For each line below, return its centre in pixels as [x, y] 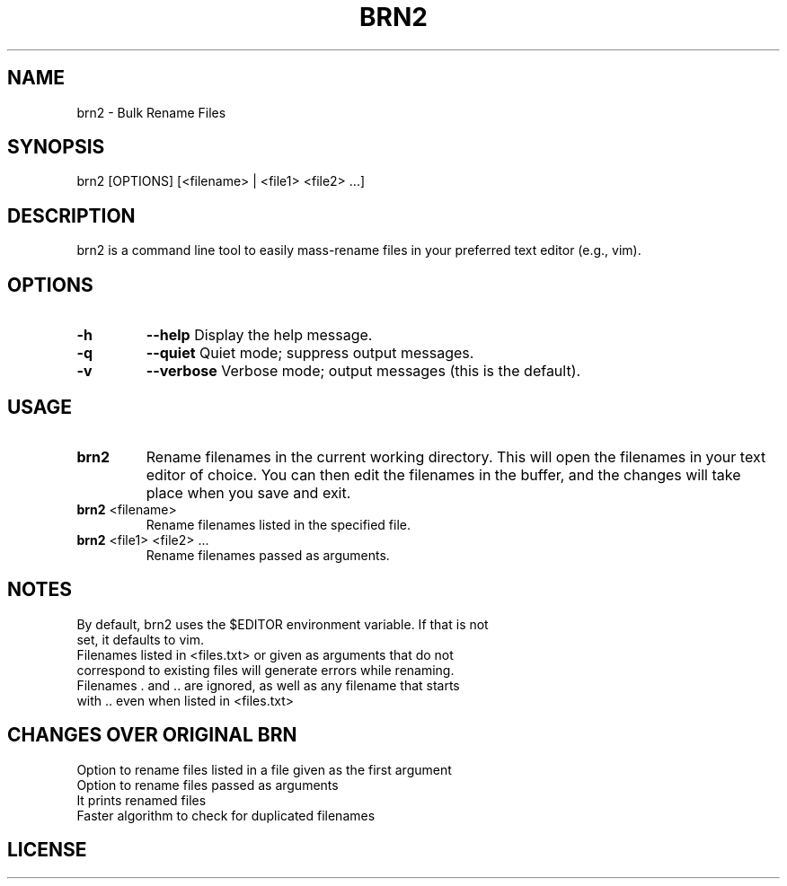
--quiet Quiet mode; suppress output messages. [310, 353]
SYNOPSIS [56, 147]
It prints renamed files [141, 800]
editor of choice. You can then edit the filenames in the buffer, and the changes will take [443, 474]
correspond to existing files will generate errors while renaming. [265, 670]
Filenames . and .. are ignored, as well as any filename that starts [268, 685]
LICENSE [47, 850]
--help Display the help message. [259, 335]
